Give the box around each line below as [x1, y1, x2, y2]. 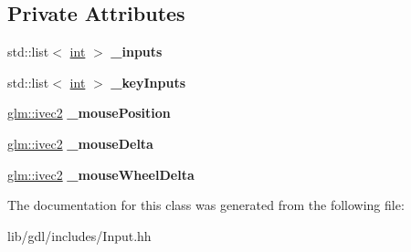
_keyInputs [111, 72, 185, 91]
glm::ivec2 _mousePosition [7, 103, 171, 122]
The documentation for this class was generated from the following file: [7, 195, 405, 215]
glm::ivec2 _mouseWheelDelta [7, 164, 195, 184]
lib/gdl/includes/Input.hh [7, 226, 152, 245]
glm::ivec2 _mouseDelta [7, 133, 153, 152]
